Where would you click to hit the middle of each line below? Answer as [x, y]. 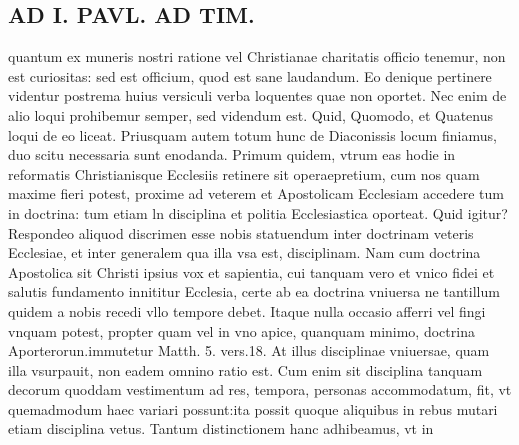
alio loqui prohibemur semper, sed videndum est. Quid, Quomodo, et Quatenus [251, 114]
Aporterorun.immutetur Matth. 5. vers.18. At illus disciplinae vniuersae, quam [249, 350]
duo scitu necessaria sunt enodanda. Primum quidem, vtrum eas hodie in [232, 154]
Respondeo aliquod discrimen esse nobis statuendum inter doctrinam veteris [241, 232]
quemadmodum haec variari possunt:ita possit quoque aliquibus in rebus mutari [253, 408]
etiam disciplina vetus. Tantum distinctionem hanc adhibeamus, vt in [221, 428]
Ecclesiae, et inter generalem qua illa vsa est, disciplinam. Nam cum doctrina [244, 252]
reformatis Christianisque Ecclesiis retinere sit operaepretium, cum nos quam [244, 173]
